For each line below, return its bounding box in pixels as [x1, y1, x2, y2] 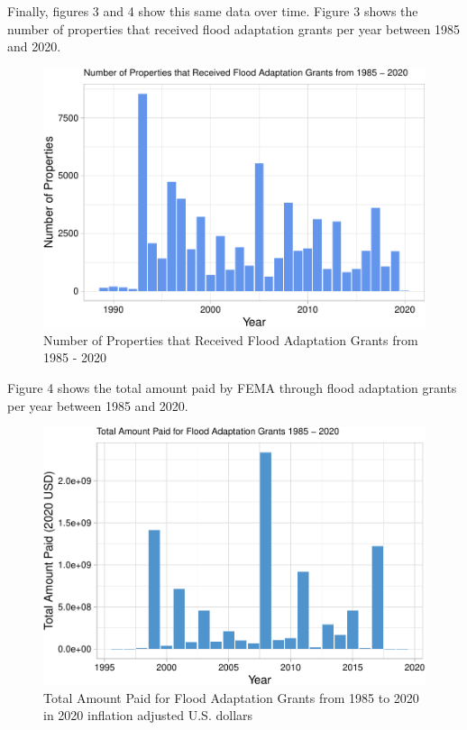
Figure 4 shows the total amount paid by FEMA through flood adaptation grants [7, 378, 457, 397]
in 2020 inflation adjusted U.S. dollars [43, 706, 253, 725]
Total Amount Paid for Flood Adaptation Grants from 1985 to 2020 [43, 688, 419, 707]
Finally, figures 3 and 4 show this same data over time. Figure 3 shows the [7, 2, 418, 20]
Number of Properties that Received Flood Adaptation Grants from [43, 330, 418, 349]
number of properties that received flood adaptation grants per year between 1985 [7, 19, 461, 38]
